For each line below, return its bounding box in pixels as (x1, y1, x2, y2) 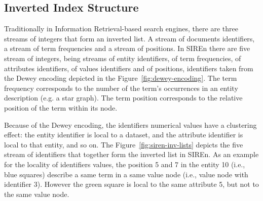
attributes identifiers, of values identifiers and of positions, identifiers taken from (4, 63, 253, 73)
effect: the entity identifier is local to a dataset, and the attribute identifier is (4, 129, 243, 140)
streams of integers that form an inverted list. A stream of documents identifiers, (4, 33, 255, 43)
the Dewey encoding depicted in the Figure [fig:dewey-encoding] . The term (4, 73, 237, 83)
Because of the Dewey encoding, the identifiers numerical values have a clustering (4, 119, 257, 130)
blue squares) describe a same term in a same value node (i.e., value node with (4, 169, 248, 179)
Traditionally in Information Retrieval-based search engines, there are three (4, 23, 238, 34)
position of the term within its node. (4, 102, 118, 113)
